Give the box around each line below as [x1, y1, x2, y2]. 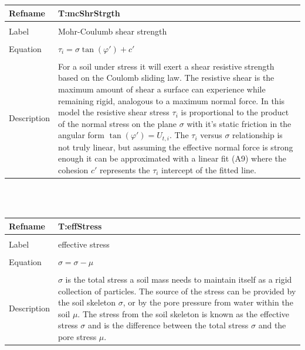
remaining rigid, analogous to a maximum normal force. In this [57, 94, 285, 107]
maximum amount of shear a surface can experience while [57, 83, 266, 95]
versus [200, 129, 222, 141]
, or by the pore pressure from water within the [123, 296, 293, 308]
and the [258, 319, 286, 331]
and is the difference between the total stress [87, 319, 249, 331]
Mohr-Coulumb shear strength [57, 25, 167, 37]
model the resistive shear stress [57, 106, 170, 118]
